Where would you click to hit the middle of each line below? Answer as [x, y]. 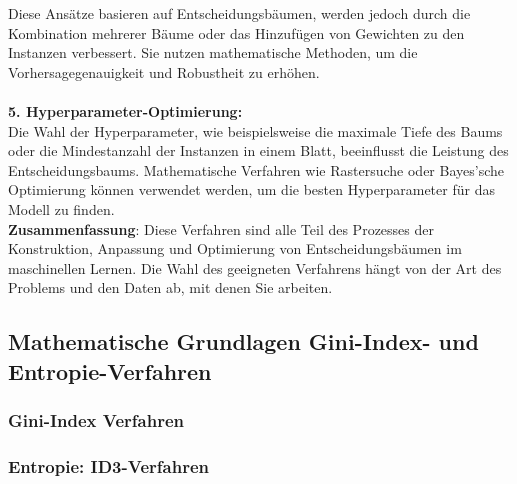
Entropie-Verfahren [110, 370]
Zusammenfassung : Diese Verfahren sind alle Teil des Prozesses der [221, 228]
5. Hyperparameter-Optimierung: [125, 110]
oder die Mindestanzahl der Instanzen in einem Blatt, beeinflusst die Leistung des [258, 150]
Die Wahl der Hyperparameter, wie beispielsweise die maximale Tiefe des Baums [255, 130]
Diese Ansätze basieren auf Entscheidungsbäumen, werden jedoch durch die [239, 13]
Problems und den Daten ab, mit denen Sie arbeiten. [170, 287]
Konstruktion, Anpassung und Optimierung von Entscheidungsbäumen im [235, 248]
